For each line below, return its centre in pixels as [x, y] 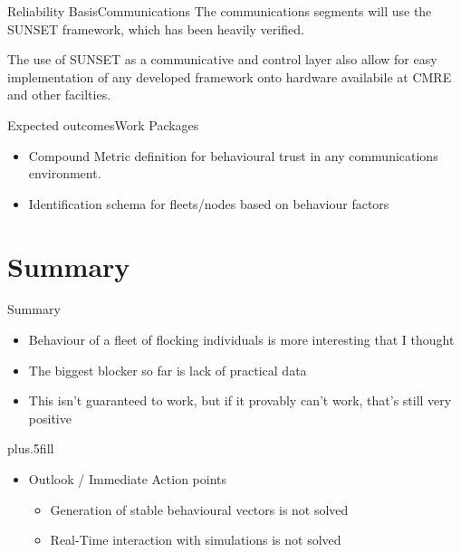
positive [50, 418]
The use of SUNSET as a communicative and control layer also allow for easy [222, 59]
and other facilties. [59, 95]
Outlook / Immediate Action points [128, 479]
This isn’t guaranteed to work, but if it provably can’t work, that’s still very [240, 400]
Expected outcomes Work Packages [103, 124]
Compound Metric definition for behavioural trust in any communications [233, 155]
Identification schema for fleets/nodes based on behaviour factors [209, 203]
